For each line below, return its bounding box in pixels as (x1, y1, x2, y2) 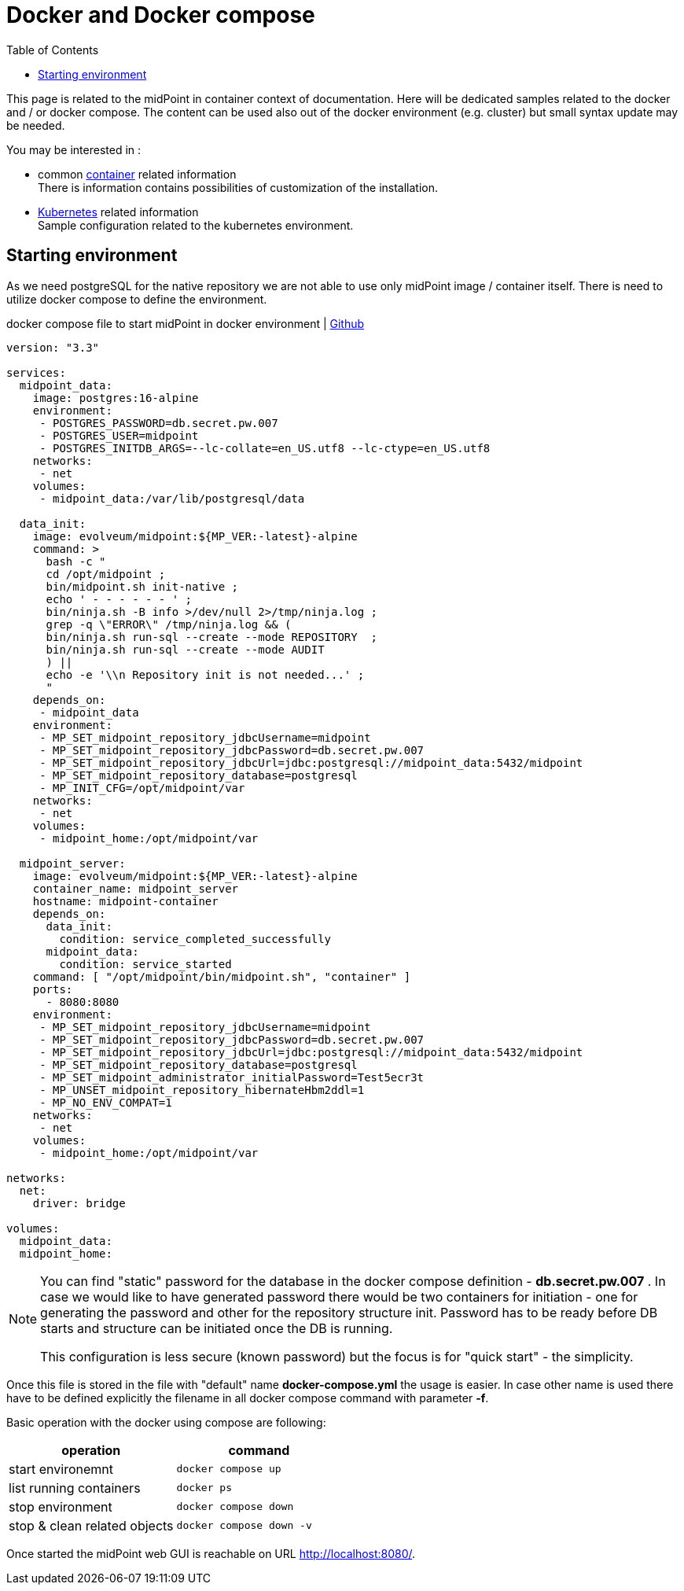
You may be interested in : (6, 142, 142, 157)
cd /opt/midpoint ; (46, 567, 166, 580)
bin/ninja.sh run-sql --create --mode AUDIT (46, 643, 325, 656)
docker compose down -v (176, 1519, 312, 1532)
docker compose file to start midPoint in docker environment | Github (6, 316, 365, 330)
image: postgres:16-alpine (32, 391, 199, 404)
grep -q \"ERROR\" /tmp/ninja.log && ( (46, 617, 292, 631)
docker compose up (176, 1463, 281, 1475)
